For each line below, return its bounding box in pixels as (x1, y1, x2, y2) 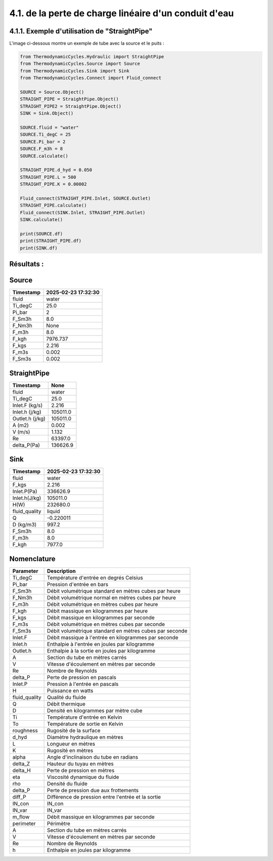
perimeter (12, 820, 36, 827)
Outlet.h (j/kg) (12, 415, 45, 422)
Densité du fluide (47, 780, 88, 787)
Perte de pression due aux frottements (47, 787, 139, 794)
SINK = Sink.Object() (20, 110, 74, 116)
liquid (47, 508, 60, 515)
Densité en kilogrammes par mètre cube (47, 707, 143, 714)
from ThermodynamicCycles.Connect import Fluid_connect (20, 75, 162, 81)
